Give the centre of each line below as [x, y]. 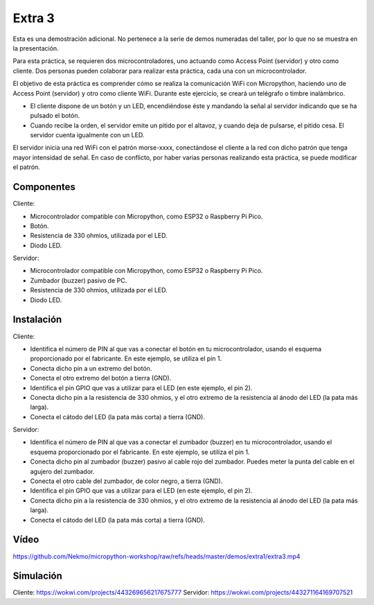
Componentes [44, 187]
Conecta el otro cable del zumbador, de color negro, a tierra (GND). [126, 481]
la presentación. [36, 48]
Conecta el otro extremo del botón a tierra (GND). [101, 378]
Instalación [37, 320]
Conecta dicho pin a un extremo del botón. [91, 368]
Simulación [37, 576]
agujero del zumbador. [62, 471]
